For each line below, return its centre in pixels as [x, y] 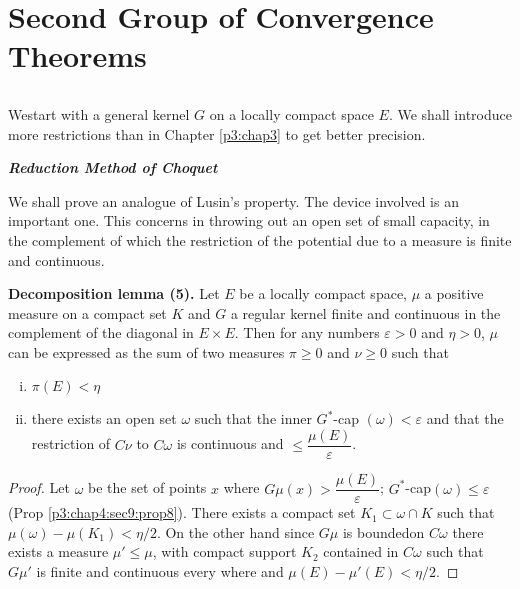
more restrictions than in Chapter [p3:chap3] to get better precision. [217, 133]
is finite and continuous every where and [160, 570]
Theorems [77, 55]
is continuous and [230, 443]
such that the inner [253, 418]
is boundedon [383, 531]
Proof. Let [39, 487]
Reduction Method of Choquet [113, 167]
